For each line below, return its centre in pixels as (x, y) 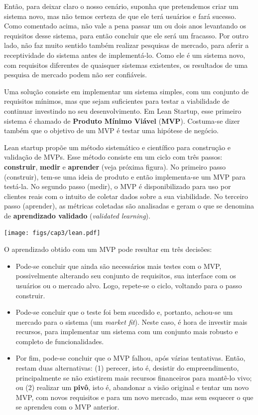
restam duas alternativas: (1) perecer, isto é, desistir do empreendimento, (127, 368)
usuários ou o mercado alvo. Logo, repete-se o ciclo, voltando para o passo (129, 285)
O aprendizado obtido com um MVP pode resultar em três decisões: (108, 249)
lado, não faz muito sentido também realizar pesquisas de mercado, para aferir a (127, 45)
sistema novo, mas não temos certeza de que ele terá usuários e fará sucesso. (120, 16)
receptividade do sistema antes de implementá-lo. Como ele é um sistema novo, (125, 55)
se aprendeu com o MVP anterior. (67, 407)
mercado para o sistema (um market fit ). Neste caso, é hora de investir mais (131, 321)
